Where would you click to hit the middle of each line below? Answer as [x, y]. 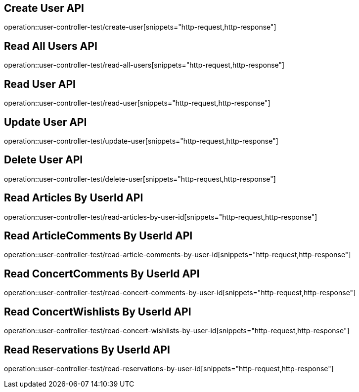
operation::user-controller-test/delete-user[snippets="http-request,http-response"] [140, 179]
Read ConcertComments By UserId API [102, 274]
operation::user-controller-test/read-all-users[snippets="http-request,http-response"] [144, 65]
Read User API [40, 84]
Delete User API [44, 160]
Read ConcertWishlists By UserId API [98, 312]
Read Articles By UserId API [74, 198]
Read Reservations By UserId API [87, 350]
